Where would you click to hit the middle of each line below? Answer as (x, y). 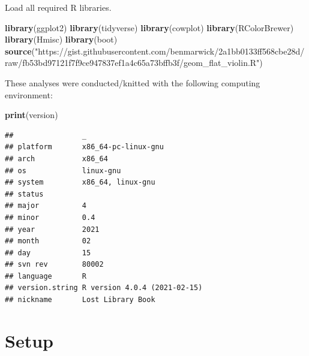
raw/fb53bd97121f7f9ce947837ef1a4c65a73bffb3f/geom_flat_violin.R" (132, 63)
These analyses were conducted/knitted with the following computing (133, 82)
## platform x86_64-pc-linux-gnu (84, 147)
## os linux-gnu (63, 171)
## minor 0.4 (50, 217)
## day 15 (48, 253)
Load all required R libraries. (58, 7)
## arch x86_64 (56, 159)
